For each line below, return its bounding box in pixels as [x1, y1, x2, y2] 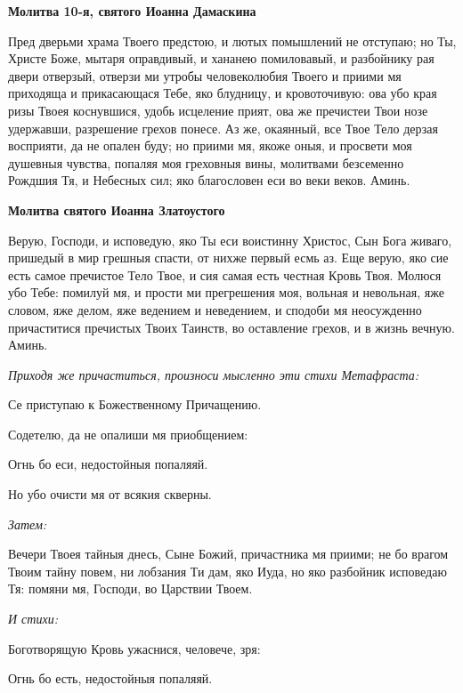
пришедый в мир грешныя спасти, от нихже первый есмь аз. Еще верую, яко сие [8, 248, 449, 267]
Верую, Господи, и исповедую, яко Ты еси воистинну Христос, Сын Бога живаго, [8, 230, 452, 249]
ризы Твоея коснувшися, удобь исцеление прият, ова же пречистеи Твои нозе [8, 101, 428, 119]
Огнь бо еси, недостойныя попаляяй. [8, 455, 208, 473]
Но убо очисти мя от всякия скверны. [8, 485, 212, 504]
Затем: [8, 514, 47, 533]
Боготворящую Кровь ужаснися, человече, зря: [8, 639, 261, 657]
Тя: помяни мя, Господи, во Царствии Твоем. [8, 579, 253, 598]
